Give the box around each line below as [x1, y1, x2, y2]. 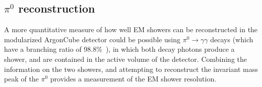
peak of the [4, 73, 39, 84]
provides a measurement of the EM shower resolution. [50, 73, 217, 84]
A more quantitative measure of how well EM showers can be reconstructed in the [4, 24, 258, 35]
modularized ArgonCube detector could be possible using [4, 34, 180, 44]
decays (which [210, 34, 253, 44]
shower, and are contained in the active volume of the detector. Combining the [4, 53, 247, 64]
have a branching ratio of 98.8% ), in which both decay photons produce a [4, 44, 235, 54]
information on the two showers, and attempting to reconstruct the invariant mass [4, 63, 258, 74]
